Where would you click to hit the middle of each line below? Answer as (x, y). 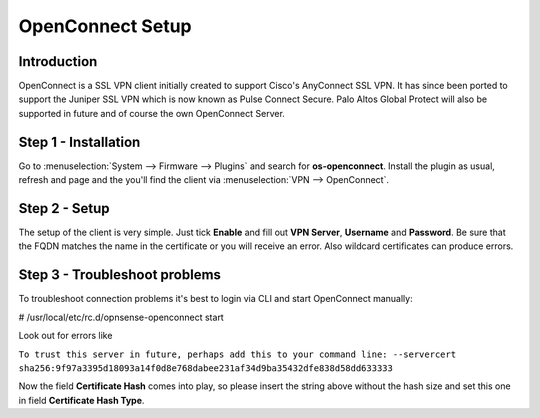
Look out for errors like (65, 336)
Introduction (58, 61)
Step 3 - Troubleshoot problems (120, 275)
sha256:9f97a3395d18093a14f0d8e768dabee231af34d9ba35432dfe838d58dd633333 (206, 368)
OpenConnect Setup (105, 26)
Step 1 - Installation (79, 141)
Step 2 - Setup (64, 208)
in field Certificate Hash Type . (81, 400)
